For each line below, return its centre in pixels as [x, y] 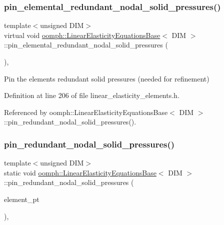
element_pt [22, 199]
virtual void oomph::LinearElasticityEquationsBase [82, 35]
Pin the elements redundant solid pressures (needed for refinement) [107, 78]
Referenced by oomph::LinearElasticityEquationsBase [86, 112]
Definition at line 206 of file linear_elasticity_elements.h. [92, 95]
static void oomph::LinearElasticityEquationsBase [80, 172]
